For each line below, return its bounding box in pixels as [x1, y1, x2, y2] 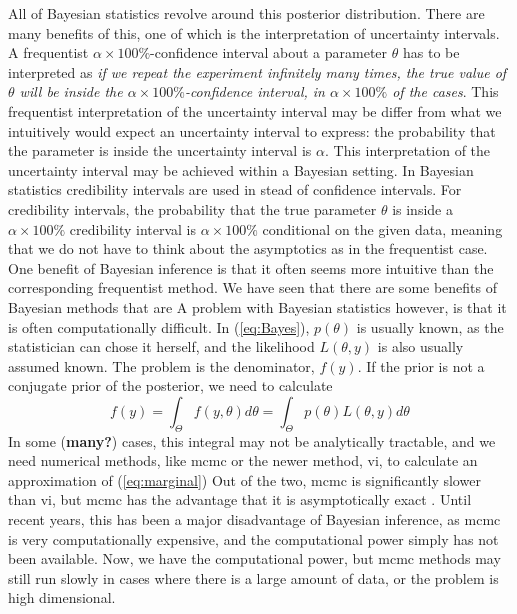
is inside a [392, 198, 453, 219]
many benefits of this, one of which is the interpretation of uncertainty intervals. [8, 22, 500, 43]
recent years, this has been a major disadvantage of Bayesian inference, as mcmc [8, 509, 501, 530]
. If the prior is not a [357, 355, 485, 376]
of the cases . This [392, 81, 499, 102]
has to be [402, 42, 460, 63]
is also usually [377, 336, 464, 357]
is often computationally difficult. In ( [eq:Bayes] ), [8, 316, 310, 337]
